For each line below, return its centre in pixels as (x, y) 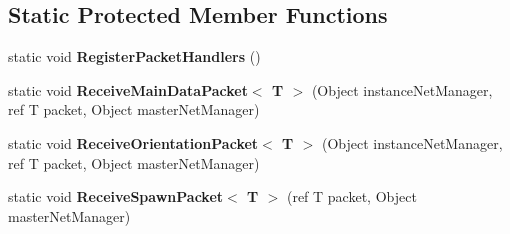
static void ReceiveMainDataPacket (128, 89)
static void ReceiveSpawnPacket (116, 196)
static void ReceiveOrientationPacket (133, 142)
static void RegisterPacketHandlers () (134, 56)
